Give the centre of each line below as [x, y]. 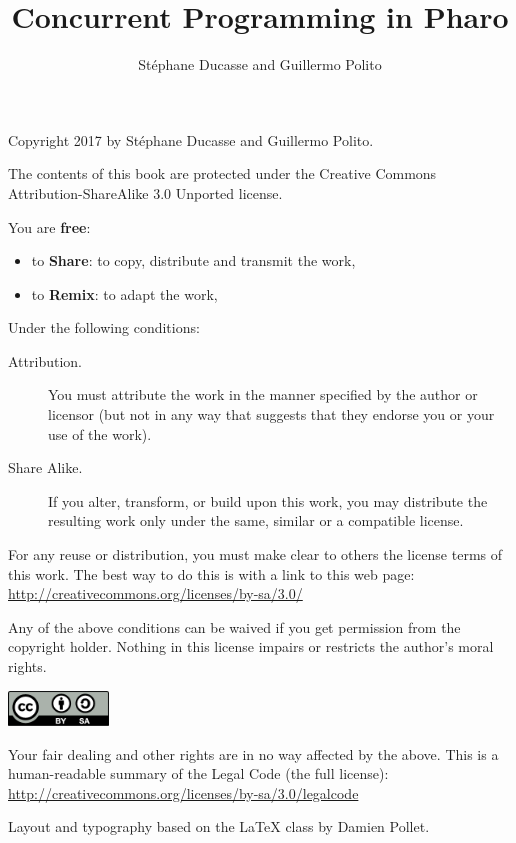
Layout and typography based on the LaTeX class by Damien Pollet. [219, 826]
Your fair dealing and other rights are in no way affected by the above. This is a [253, 753]
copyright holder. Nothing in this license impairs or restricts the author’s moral [251, 646]
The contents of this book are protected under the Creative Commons [222, 173]
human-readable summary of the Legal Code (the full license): [198, 773]
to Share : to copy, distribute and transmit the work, [193, 260]
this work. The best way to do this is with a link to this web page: [211, 573]
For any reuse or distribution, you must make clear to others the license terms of [255, 554]
